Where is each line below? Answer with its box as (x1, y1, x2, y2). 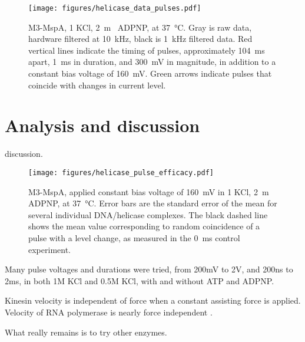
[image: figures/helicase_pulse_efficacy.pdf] (28, 168, 214, 177)
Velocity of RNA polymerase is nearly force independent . (5, 305, 213, 318)
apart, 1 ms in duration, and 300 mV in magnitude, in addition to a (28, 55, 276, 68)
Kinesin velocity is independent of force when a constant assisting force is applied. (5, 294, 301, 307)
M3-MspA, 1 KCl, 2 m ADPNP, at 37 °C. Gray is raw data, (28, 21, 252, 33)
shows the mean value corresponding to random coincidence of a (28, 220, 260, 232)
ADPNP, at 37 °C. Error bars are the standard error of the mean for (28, 197, 277, 209)
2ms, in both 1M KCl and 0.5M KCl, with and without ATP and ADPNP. (5, 274, 274, 287)
